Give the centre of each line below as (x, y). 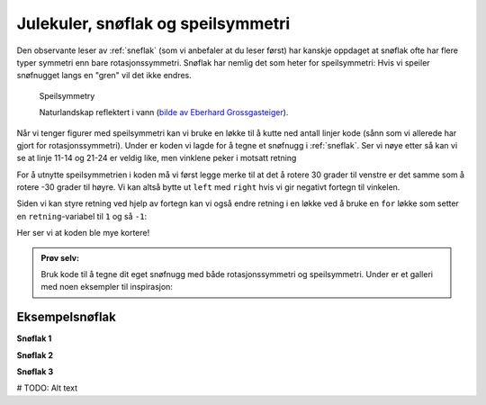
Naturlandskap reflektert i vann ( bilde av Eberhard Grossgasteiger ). (164, 112)
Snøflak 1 (34, 338)
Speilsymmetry (67, 95)
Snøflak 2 (35, 355)
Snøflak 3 (35, 372)
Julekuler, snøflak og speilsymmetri (153, 23)
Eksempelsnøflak (66, 317)
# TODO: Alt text (47, 388)
